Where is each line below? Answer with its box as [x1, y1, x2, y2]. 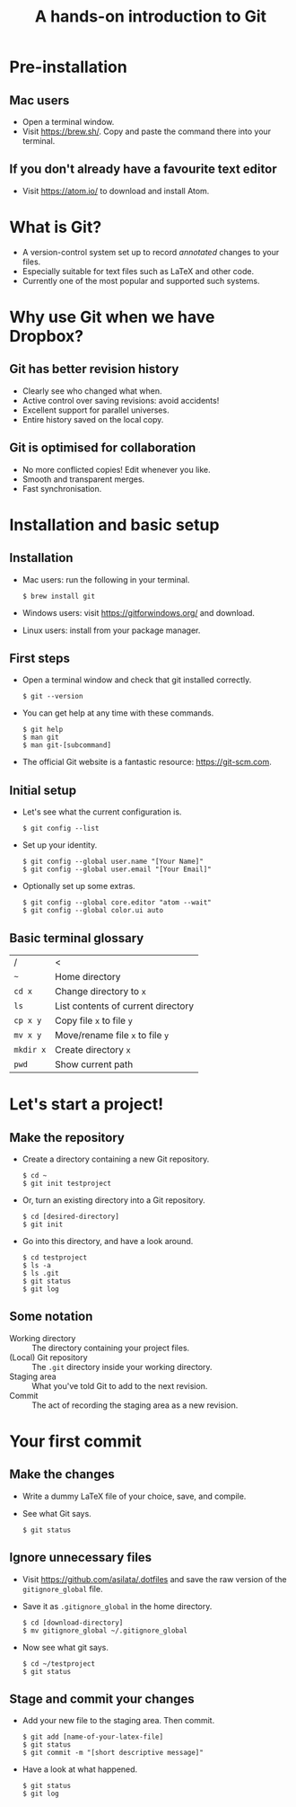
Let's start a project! [9, 1094, 164, 1115]
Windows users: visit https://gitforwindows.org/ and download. [22, 607, 256, 618]
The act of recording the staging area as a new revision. [31, 1400, 239, 1411]
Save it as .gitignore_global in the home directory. [22, 1600, 213, 1611]
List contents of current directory [55, 1000, 195, 1012]
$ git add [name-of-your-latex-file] [22, 1732, 164, 1741]
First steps [9, 650, 70, 666]
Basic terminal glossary [9, 930, 144, 946]
